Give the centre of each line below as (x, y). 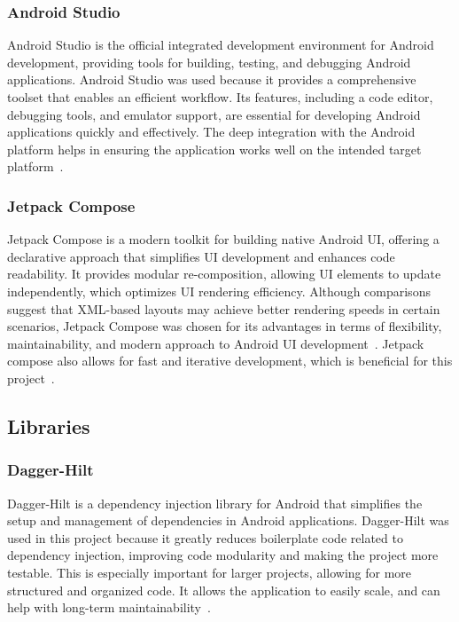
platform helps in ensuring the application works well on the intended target (214, 149)
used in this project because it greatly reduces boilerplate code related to (205, 537)
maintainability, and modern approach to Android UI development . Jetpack (216, 343)
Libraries (49, 425)
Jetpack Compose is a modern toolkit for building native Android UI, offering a (223, 239)
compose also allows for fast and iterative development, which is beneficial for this (230, 361)
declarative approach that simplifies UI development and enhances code (201, 256)
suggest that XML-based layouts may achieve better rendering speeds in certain (224, 308)
